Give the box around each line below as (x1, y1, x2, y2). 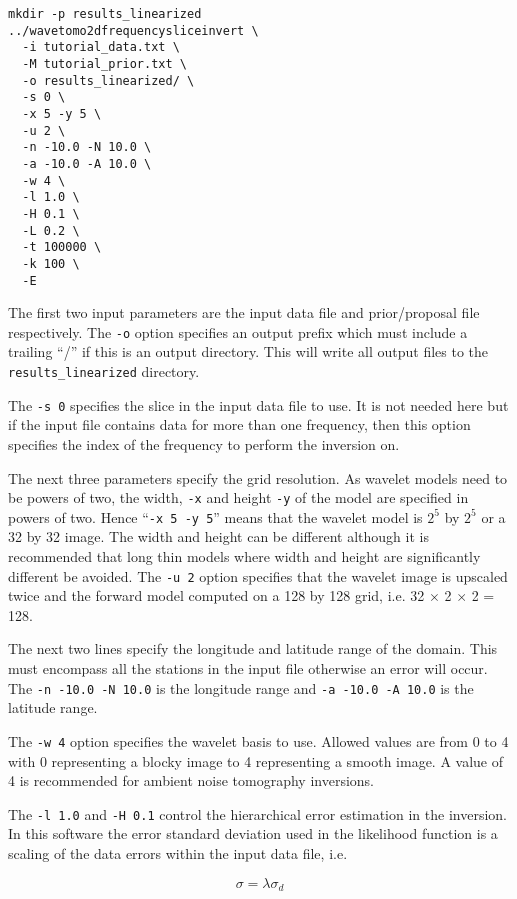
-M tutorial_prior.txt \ (22, 56, 187, 71)
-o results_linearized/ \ (22, 73, 195, 88)
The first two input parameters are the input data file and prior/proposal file (8, 302, 480, 323)
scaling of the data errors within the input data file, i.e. (8, 842, 348, 863)
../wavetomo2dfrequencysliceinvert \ (8, 23, 259, 38)
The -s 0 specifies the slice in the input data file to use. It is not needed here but (8, 394, 509, 415)
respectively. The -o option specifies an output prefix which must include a (8, 321, 468, 342)
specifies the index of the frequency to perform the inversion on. (8, 433, 400, 454)
